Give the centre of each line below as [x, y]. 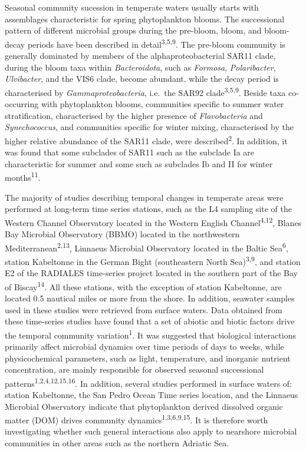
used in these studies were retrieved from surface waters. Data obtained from [144, 309]
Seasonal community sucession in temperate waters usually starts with [132, 7]
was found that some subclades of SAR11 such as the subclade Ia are [130, 152]
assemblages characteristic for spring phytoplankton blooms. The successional [145, 19]
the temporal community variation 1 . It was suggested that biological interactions [150, 334]
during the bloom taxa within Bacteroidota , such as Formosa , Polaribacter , [140, 67]
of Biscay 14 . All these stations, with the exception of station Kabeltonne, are [143, 286]
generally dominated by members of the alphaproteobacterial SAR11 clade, [140, 56]
